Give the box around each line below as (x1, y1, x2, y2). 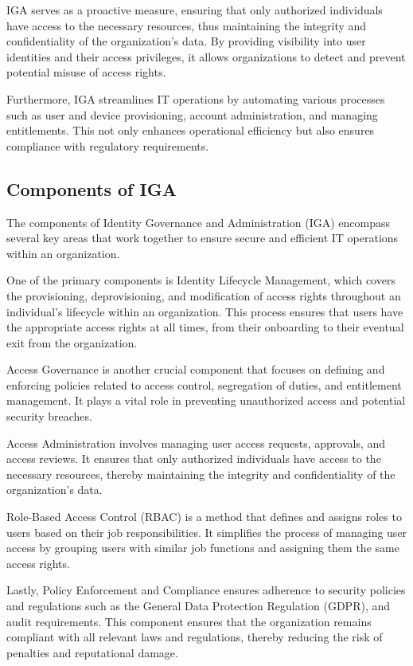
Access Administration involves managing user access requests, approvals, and (6, 434, 386, 451)
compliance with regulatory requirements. (6, 137, 209, 154)
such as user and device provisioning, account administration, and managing (6, 106, 378, 123)
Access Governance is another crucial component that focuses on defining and (6, 361, 385, 378)
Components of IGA (6, 176, 177, 201)
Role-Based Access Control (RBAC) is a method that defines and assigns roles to (6, 508, 402, 525)
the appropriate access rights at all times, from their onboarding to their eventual (6, 319, 404, 335)
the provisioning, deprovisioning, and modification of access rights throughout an (6, 287, 401, 304)
